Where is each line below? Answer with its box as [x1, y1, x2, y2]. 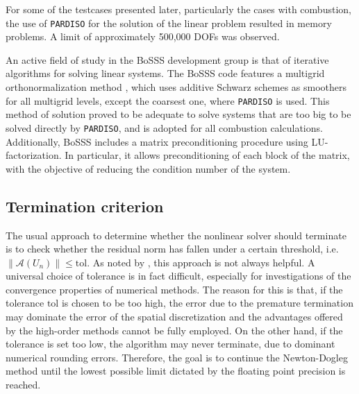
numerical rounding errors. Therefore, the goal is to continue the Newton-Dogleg [6, 350, 348, 364]
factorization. [6, 148, 62, 162]
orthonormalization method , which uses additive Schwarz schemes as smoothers [6, 80, 347, 94]
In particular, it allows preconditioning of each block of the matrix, [65, 148, 350, 162]
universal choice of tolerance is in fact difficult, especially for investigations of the [6, 268, 351, 283]
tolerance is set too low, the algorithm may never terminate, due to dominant [6, 336, 335, 351]
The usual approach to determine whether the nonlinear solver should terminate [6, 228, 347, 242]
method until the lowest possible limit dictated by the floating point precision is [6, 363, 346, 378]
